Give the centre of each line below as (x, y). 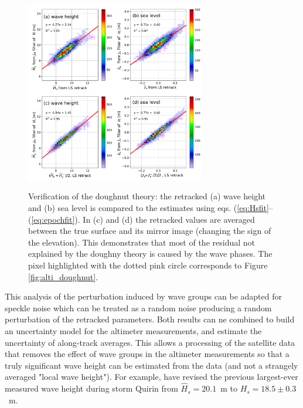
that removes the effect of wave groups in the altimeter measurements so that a (147, 354)
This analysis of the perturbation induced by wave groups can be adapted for (144, 296)
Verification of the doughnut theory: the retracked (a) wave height (147, 196)
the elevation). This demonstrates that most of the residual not (142, 242)
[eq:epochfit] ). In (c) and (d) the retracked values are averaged (143, 219)
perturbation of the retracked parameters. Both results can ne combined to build (150, 319)
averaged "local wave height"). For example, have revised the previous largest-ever (151, 377)
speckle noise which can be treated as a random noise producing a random (138, 307)
